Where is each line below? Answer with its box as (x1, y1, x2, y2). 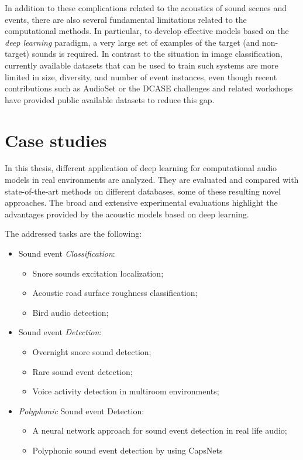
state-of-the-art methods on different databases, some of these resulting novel (5, 185, 281, 197)
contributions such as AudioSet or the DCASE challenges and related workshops (5, 82, 293, 94)
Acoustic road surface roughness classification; (32, 287, 198, 299)
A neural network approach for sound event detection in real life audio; (32, 424, 287, 437)
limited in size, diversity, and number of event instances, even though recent (5, 70, 277, 83)
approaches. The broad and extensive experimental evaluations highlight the (5, 196, 278, 209)
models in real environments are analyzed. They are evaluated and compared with (5, 173, 299, 186)
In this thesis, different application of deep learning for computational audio (5, 162, 277, 174)
